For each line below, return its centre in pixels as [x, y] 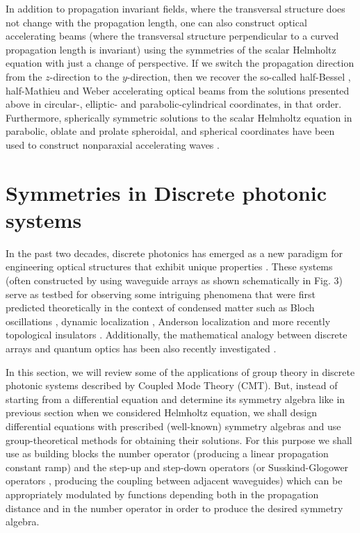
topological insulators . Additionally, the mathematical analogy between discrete [177, 335]
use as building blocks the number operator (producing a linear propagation [167, 453]
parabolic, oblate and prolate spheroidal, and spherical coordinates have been [170, 131]
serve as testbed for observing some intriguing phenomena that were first [161, 294]
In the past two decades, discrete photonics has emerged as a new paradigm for [174, 253]
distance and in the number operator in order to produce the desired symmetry [174, 508]
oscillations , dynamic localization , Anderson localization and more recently [168, 321]
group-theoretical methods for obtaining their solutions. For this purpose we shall [179, 440]
